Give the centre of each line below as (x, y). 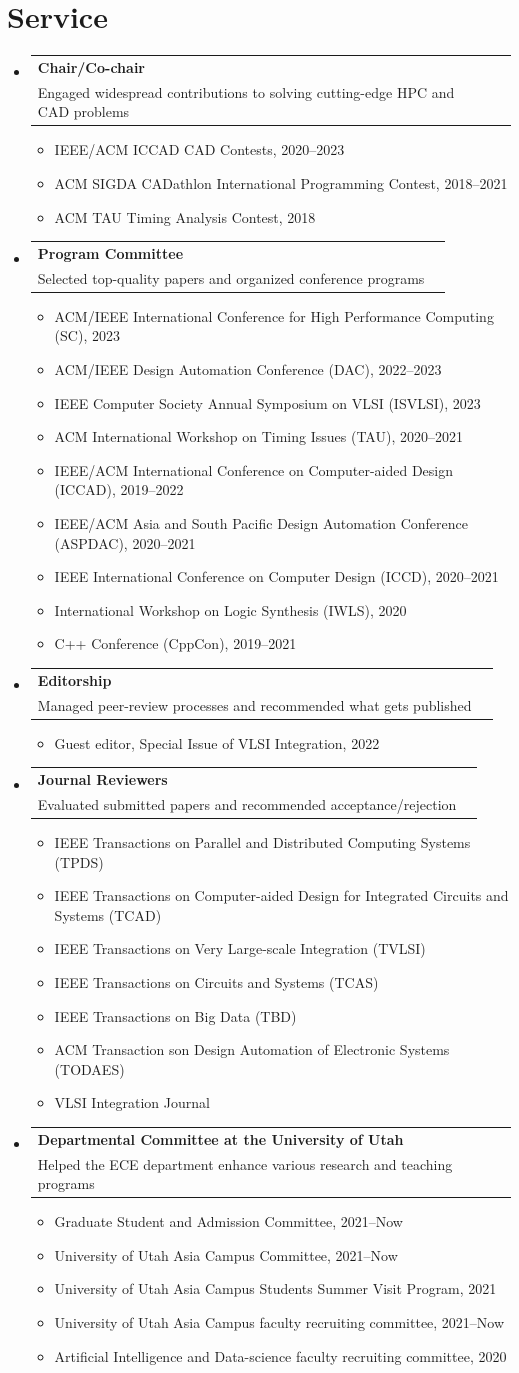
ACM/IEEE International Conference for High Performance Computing (274, 315)
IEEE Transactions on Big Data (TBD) (175, 1015)
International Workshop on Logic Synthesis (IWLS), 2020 (230, 609)
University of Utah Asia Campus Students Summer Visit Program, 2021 (275, 1288)
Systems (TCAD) (108, 914)
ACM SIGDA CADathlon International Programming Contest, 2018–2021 (281, 183)
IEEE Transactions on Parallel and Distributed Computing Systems (262, 841)
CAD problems (83, 111)
